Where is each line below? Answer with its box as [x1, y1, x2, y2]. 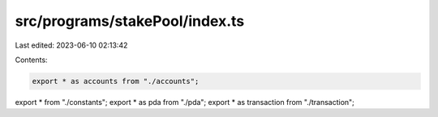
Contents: [15, 55, 48, 65]
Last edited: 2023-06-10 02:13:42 [15, 40, 128, 50]
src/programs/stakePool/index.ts [15, 12, 245, 30]
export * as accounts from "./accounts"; [32, 77, 200, 86]
